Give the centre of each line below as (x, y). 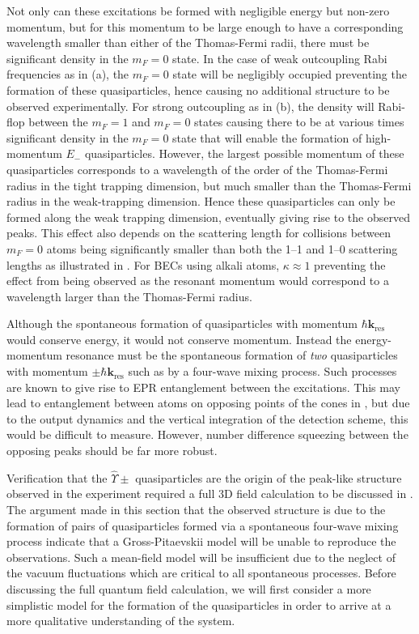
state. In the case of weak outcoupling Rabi (280, 58)
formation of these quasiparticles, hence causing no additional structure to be (198, 89)
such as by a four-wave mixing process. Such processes (262, 371)
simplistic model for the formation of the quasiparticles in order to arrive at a (199, 604)
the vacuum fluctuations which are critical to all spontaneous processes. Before (201, 573)
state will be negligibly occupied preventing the (290, 74)
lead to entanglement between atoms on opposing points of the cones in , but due (208, 403)
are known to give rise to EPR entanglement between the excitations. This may (203, 387)
